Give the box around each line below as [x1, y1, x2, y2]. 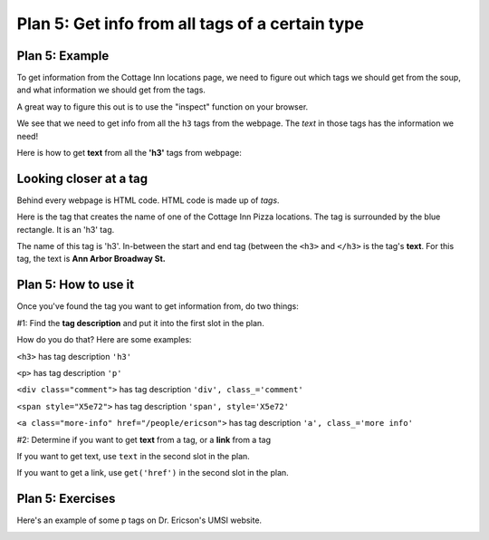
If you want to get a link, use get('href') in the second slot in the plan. [16, 468, 289, 478]
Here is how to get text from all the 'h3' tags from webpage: [16, 148, 242, 159]
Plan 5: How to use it [16, 277, 135, 293]
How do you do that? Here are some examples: [16, 334, 192, 345]
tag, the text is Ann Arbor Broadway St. [16, 254, 167, 265]
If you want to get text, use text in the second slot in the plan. [16, 450, 251, 461]
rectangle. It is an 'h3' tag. [16, 224, 115, 235]
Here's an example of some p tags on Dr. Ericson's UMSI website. [16, 515, 263, 526]
